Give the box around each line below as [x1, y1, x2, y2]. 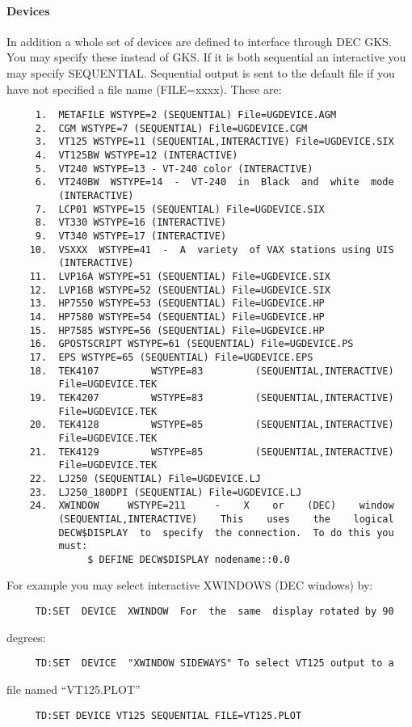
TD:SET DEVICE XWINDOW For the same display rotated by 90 [35, 606, 394, 618]
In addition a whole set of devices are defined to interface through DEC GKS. [6, 32, 392, 49]
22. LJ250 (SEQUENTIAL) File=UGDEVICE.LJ [29, 472, 261, 484]
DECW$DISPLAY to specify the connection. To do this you [58, 526, 394, 539]
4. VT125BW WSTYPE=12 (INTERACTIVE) [35, 150, 238, 162]
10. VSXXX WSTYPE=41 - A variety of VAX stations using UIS [29, 243, 394, 256]
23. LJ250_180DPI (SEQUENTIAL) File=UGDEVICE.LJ [29, 486, 302, 498]
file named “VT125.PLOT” [6, 680, 141, 697]
